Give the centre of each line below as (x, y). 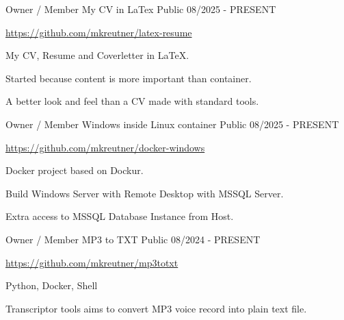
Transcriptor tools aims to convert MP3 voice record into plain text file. (156, 308)
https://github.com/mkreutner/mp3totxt (92, 262)
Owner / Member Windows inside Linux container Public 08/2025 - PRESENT (172, 124)
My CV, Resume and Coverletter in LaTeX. (97, 55)
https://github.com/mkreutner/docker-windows (105, 147)
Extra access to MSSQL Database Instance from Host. (120, 216)
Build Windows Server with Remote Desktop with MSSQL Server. (145, 193)
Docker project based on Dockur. (75, 170)
